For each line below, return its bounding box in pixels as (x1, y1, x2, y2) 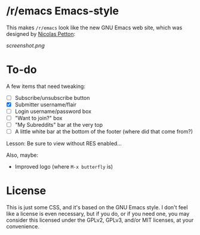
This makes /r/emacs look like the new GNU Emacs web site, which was (6, 24, 183, 31)
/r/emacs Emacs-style (6, 4, 119, 18)
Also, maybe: (6, 151, 39, 159)
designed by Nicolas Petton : (6, 30, 76, 37)
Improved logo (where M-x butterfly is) (14, 163, 113, 170)
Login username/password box (14, 108, 91, 115)
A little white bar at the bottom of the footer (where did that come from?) (14, 128, 193, 135)
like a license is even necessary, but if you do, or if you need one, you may (6, 210, 190, 218)
